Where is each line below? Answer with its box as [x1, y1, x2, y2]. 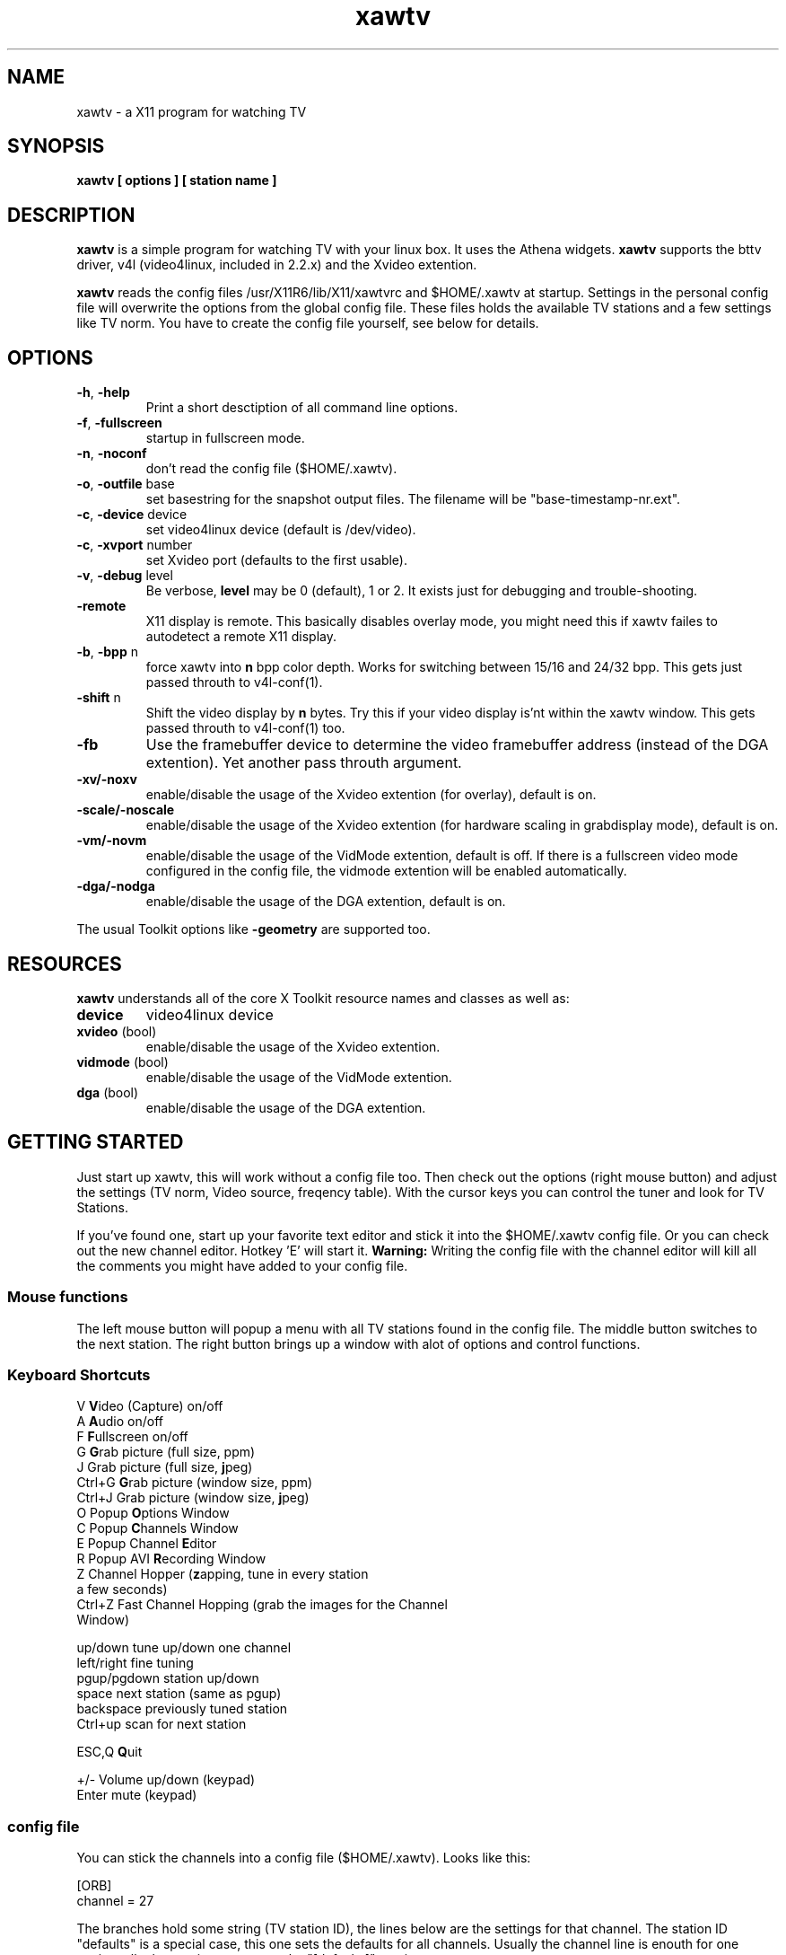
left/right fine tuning [76, 1655, 194, 1671]
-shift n [76, 690, 121, 706]
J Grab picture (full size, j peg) [76, 1459, 253, 1475]
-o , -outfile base [76, 476, 175, 492]
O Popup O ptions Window [76, 1505, 230, 1521]
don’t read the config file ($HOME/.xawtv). [145, 461, 397, 477]
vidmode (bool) [76, 1053, 169, 1070]
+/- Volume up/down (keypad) [76, 1772, 256, 1788]
